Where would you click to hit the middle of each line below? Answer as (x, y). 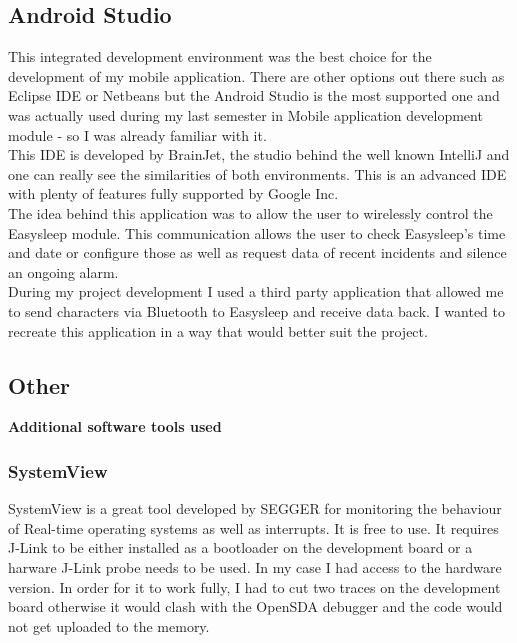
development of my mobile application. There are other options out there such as (256, 75)
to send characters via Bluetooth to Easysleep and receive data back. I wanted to (256, 310)
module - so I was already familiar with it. (137, 134)
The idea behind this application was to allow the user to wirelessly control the (250, 212)
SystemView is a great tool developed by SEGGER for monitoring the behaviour (255, 508)
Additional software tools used (115, 426)
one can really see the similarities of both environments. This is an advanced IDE (257, 173)
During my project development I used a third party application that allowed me (256, 291)
